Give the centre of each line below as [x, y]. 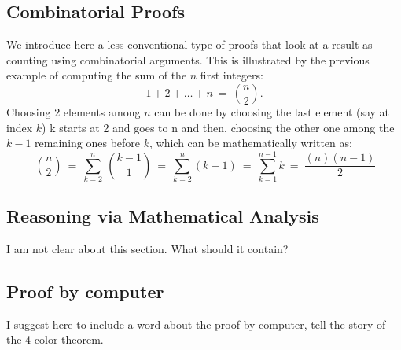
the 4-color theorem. [55, 339]
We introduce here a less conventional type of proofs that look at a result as [189, 44]
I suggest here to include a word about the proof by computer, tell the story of [196, 324]
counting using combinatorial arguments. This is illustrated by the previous [188, 59]
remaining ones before [88, 143]
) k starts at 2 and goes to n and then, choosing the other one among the [218, 127]
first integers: [232, 75]
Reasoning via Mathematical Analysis [163, 216]
